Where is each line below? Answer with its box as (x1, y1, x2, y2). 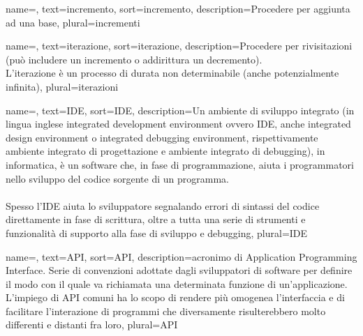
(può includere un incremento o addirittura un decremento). (6, 52, 262, 66)
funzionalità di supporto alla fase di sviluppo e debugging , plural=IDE (6, 225, 308, 240)
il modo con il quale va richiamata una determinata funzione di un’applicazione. (6, 276, 348, 291)
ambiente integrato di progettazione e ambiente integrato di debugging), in (6, 144, 325, 158)
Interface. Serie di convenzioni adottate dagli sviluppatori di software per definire (6, 263, 353, 277)
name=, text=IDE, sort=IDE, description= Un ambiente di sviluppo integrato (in (6, 102, 355, 117)
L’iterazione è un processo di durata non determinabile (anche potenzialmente (6, 66, 339, 80)
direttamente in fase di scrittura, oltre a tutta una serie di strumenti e (6, 212, 306, 227)
